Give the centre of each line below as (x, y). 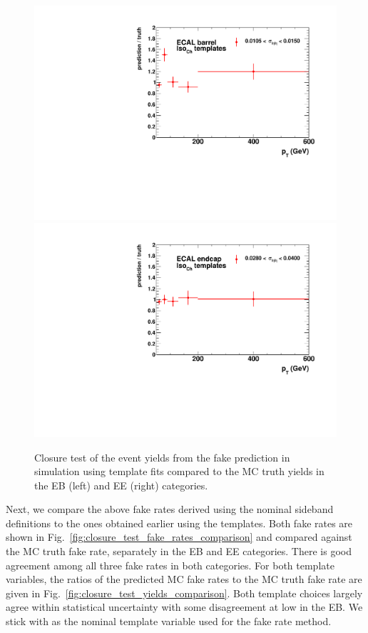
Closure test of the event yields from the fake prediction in (162, 457)
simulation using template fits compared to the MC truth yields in (179, 471)
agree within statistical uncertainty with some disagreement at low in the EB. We (184, 607)
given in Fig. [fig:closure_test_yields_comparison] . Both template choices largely (184, 593)
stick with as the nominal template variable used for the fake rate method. (169, 621)
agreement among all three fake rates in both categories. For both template (170, 565)
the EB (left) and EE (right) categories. (121, 485)
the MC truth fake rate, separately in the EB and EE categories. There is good (179, 551)
